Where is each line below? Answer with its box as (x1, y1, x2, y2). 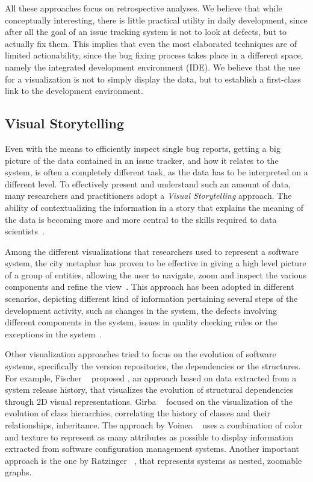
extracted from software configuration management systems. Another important (5, 442, 299, 455)
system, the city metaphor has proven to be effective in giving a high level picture (5, 257, 306, 269)
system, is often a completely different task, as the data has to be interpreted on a (5, 166, 308, 178)
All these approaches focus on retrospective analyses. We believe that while (5, 2, 282, 14)
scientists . (5, 225, 45, 237)
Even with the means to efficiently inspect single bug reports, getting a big (5, 142, 280, 154)
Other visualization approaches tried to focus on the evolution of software (5, 348, 276, 360)
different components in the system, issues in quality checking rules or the (5, 316, 277, 328)
